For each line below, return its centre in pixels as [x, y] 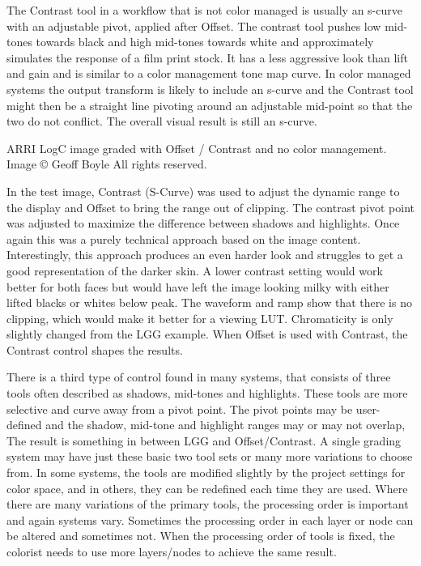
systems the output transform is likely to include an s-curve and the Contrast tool [210, 89]
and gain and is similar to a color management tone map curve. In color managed [209, 73]
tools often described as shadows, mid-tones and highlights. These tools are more [207, 393]
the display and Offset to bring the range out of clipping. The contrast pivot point [210, 207]
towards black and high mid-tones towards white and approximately [205, 42]
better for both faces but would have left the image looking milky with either [198, 286]
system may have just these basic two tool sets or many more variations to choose [210, 456]
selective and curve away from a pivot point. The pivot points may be [180, 409]
